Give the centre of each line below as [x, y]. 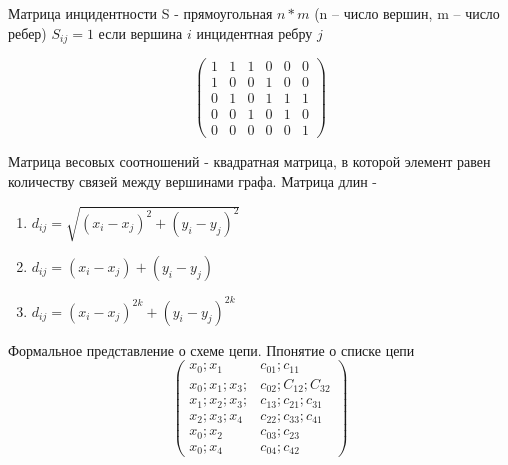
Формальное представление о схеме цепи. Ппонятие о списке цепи [211, 349]
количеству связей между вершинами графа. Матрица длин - [193, 180]
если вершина [140, 32]
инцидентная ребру [254, 32]
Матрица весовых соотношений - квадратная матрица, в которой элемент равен [249, 161]
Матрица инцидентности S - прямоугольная [140, 13]
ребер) [27, 32]
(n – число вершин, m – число [407, 13]
